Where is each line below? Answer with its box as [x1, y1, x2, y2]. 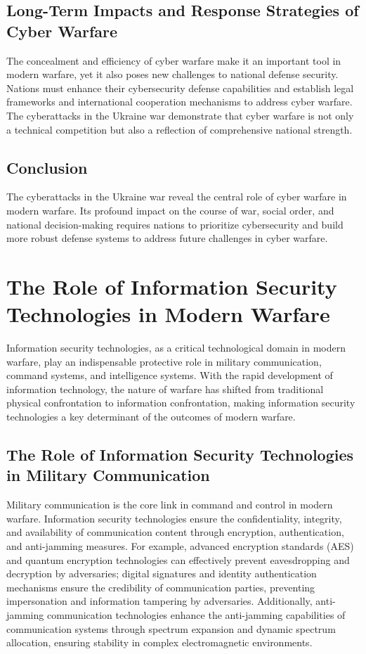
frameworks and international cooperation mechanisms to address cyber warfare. [6, 94, 353, 109]
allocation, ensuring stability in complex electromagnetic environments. [6, 635, 313, 650]
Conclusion [6, 156, 88, 178]
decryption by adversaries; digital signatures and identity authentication [6, 566, 317, 581]
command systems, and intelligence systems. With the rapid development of [6, 368, 333, 383]
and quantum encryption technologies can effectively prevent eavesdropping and [6, 552, 350, 567]
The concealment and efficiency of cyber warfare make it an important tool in [6, 53, 341, 68]
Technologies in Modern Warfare [6, 300, 330, 328]
